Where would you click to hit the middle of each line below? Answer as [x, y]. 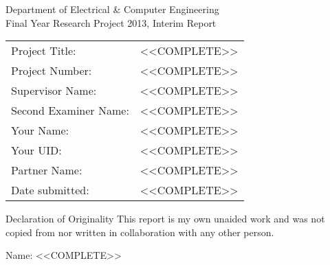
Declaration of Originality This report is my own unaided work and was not [165, 219]
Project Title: [44, 51]
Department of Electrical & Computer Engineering [112, 9]
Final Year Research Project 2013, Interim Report [111, 22]
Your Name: [40, 130]
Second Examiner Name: [70, 111]
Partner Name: [47, 170]
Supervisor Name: [54, 91]
